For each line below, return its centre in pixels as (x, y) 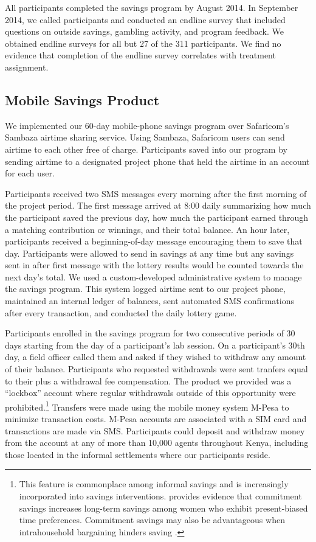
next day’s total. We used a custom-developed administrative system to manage (153, 276)
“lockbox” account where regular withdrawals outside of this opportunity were (150, 393)
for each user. (30, 173)
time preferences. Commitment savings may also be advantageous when (152, 520)
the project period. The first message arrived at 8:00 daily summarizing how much (158, 205)
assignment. (27, 67)
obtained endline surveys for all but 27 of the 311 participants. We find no (143, 43)
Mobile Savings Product (82, 99)
